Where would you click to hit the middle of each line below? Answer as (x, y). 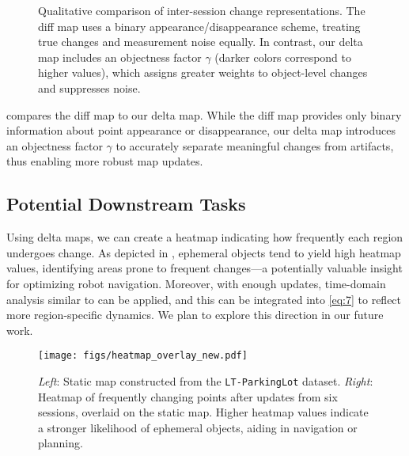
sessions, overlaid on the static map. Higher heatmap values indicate (203, 412)
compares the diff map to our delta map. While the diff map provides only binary (204, 114)
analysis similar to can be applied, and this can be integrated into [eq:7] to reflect (204, 299)
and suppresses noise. (89, 87)
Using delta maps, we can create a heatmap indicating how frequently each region (205, 237)
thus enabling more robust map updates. (105, 161)
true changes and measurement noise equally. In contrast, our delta (201, 42)
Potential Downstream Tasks (126, 204)
